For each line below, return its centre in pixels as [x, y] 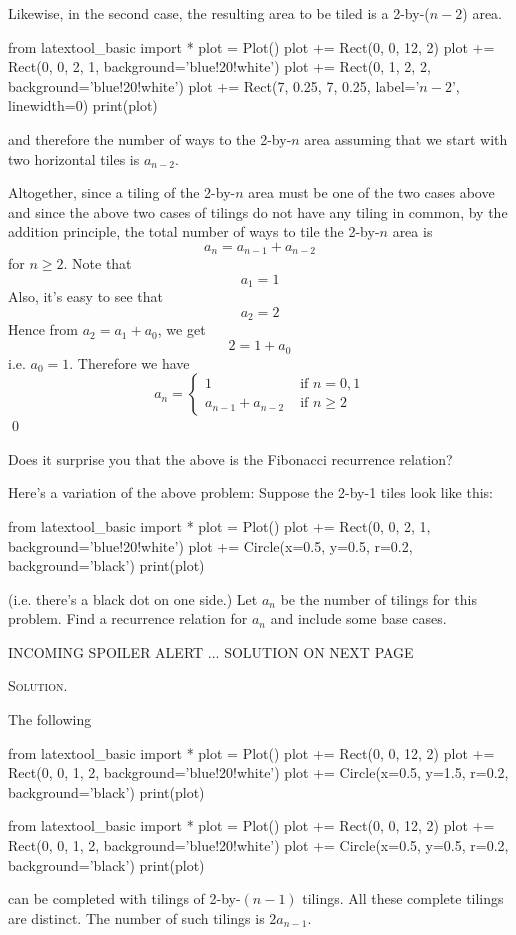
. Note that [97, 263]
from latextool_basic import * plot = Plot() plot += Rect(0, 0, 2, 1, [219, 525]
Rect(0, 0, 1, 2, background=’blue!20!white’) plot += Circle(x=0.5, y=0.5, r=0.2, [258, 845]
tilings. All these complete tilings [403, 898]
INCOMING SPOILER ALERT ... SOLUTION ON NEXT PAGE [211, 651]
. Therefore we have [129, 362]
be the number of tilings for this [378, 598]
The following [50, 719]
